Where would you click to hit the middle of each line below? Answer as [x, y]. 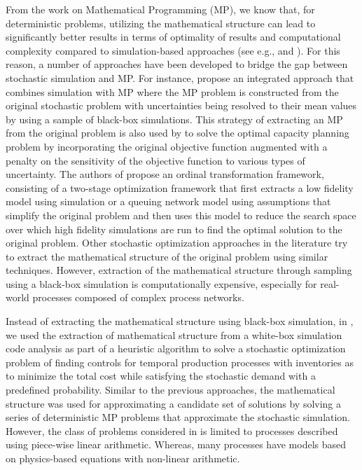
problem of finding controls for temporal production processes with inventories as [180, 362]
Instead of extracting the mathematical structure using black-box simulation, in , [180, 321]
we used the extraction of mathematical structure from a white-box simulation [174, 334]
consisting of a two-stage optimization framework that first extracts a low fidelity [180, 187]
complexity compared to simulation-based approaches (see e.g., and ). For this [173, 50]
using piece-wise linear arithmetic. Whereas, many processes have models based [176, 444]
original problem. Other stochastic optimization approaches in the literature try [177, 243]
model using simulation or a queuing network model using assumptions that [168, 201]
